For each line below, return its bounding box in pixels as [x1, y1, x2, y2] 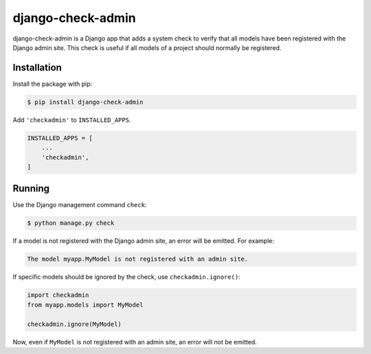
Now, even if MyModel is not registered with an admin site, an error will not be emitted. [12, 338, 257, 346]
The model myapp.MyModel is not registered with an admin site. [27, 255, 249, 263]
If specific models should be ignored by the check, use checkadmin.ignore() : [12, 273, 240, 281]
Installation [12, 62, 62, 73]
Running [12, 182, 50, 195]
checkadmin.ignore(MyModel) [27, 320, 122, 328]
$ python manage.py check [27, 220, 115, 227]
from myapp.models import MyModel [27, 300, 144, 309]
